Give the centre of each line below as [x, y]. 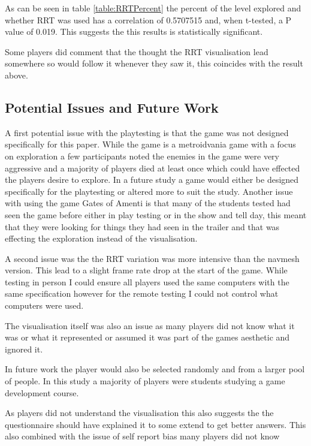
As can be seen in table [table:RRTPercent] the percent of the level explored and [153, 8]
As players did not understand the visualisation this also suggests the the [139, 413]
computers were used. [44, 305]
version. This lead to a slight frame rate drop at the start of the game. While [146, 270]
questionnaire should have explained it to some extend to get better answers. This [155, 424]
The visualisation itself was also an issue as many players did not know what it [150, 325]
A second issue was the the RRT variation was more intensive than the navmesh [152, 258]
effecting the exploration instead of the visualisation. [101, 238]
